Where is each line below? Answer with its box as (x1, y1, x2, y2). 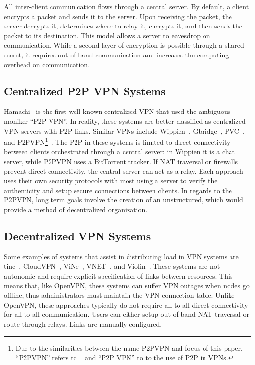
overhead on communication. (4, 59, 90, 69)
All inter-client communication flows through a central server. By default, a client (4, 1, 249, 11)
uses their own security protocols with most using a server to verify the (4, 175, 218, 186)
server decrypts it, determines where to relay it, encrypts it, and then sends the (4, 21, 243, 31)
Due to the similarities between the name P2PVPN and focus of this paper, (15, 342, 243, 353)
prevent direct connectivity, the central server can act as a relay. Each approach (4, 166, 243, 176)
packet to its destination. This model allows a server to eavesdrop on (4, 30, 210, 40)
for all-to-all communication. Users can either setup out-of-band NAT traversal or (4, 309, 249, 319)
